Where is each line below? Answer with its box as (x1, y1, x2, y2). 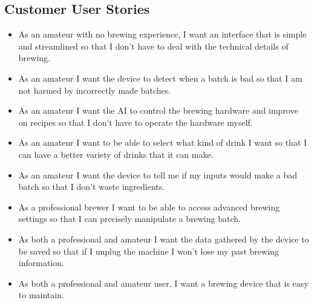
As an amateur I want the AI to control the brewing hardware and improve (18, 104, 298, 117)
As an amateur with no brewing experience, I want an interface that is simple (18, 28, 307, 41)
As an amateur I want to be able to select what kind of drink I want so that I (18, 136, 307, 149)
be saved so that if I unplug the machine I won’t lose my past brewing (18, 244, 279, 257)
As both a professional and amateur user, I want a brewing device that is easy (18, 276, 309, 289)
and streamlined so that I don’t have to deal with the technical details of (18, 39, 289, 52)
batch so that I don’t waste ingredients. (18, 180, 165, 193)
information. (18, 256, 64, 269)
